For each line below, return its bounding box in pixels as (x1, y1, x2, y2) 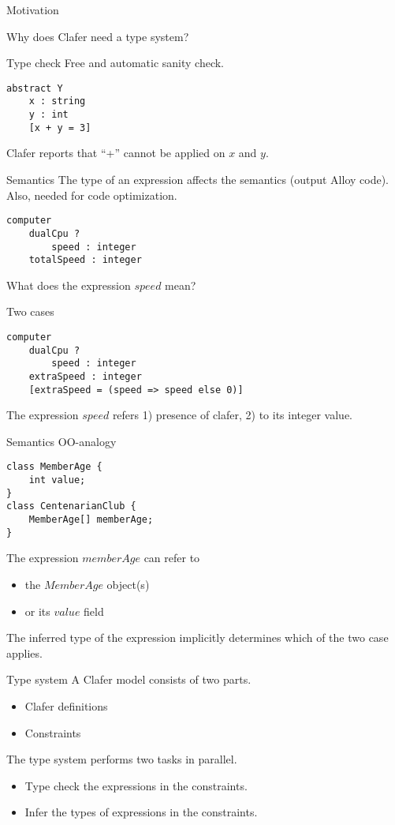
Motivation (6, 2, 59, 17)
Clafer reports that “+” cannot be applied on (6, 144, 225, 161)
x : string (28, 96, 86, 107)
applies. (6, 644, 43, 661)
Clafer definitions (24, 697, 108, 714)
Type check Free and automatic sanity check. (6, 54, 224, 71)
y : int (28, 109, 69, 121)
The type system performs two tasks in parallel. (6, 751, 237, 767)
